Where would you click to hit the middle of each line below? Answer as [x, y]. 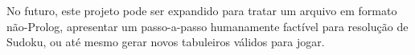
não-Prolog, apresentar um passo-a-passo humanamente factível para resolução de [207, 26]
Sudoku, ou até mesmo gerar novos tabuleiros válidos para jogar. [166, 42]
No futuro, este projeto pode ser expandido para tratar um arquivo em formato [202, 10]
